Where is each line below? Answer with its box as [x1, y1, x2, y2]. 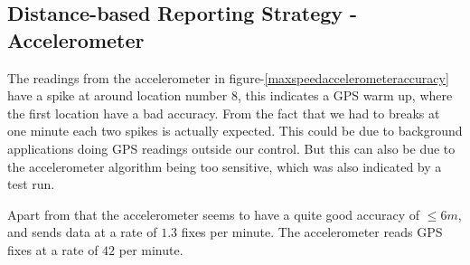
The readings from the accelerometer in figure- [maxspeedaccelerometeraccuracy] [7, 68, 449, 87]
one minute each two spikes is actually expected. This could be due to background [7, 121, 463, 140]
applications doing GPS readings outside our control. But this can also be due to [7, 138, 456, 157]
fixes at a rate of [7, 240, 99, 259]
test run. [7, 175, 55, 194]
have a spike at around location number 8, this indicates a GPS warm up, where [7, 86, 453, 105]
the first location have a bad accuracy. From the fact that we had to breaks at [7, 103, 440, 122]
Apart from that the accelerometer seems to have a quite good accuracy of [7, 204, 420, 223]
